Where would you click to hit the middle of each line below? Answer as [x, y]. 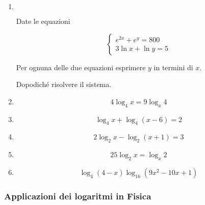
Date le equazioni [43, 21]
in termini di [173, 67]
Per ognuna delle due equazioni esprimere [81, 67]
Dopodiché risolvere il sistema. [64, 84]
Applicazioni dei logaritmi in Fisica [78, 196]
